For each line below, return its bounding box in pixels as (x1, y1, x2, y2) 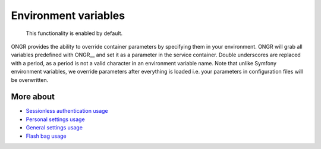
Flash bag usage (26, 132, 67, 140)
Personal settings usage (26, 116, 86, 123)
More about (11, 92, 55, 102)
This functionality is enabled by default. (26, 30, 123, 37)
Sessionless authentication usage (26, 107, 108, 115)
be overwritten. (11, 76, 49, 83)
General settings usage (26, 124, 83, 131)
